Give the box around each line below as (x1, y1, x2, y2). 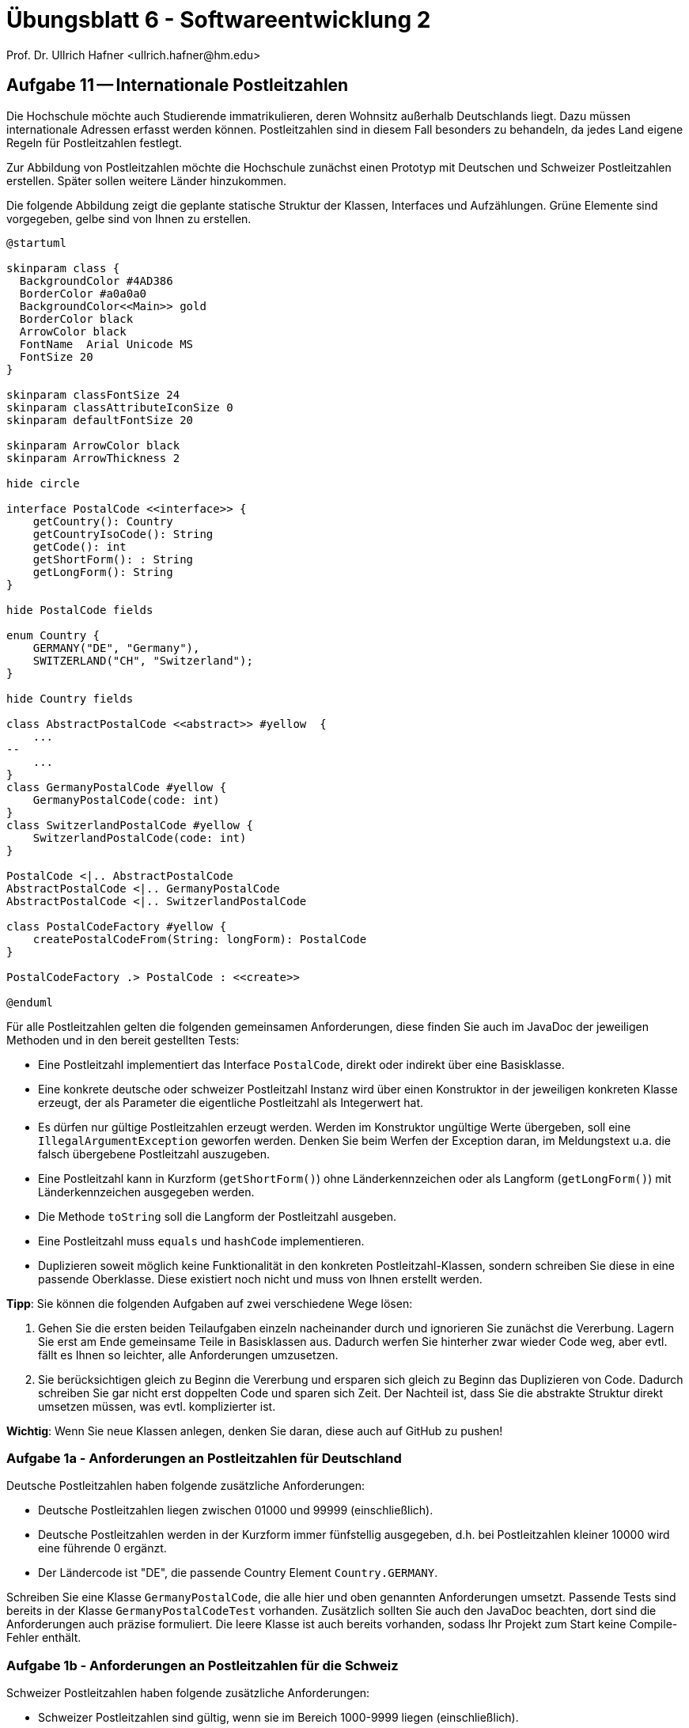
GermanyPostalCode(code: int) (32, 793, 220, 806)
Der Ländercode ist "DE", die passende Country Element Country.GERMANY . (38, 1566, 438, 1580)
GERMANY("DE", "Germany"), (32, 641, 200, 654)
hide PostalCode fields (6, 603, 153, 616)
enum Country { (6, 628, 100, 642)
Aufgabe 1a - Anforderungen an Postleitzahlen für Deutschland (6, 1449, 402, 1466)
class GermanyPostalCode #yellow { (6, 780, 227, 794)
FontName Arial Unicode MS (19, 337, 194, 351)
